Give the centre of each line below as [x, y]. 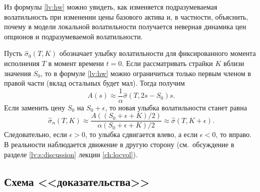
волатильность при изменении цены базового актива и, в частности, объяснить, [126, 16]
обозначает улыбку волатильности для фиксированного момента [158, 53]
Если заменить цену [35, 107]
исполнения [22, 63]
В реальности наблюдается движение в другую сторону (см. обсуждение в [119, 144]
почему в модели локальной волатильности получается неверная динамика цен [125, 26]
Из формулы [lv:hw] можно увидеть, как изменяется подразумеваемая [111, 7]
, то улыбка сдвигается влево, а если [141, 134]
